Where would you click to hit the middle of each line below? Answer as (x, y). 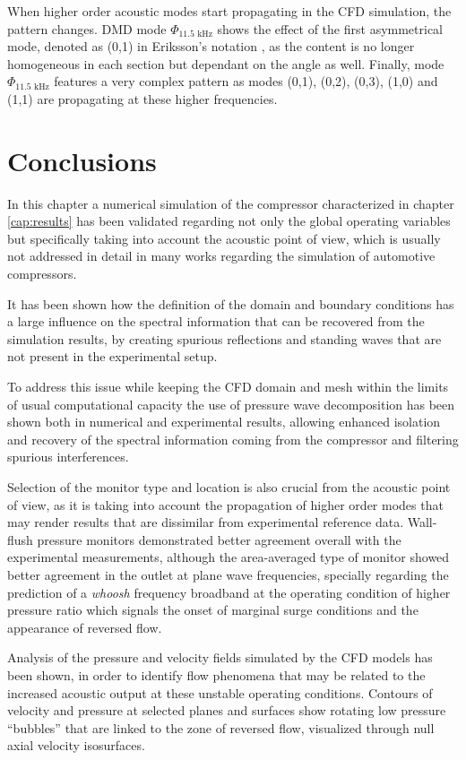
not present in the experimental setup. (112, 356)
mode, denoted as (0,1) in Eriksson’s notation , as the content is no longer (211, 46)
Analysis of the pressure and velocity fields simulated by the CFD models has (220, 657)
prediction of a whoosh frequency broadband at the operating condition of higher (229, 592)
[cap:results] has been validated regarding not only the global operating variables (229, 221)
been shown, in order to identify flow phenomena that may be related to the (216, 674)
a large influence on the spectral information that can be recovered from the (216, 321)
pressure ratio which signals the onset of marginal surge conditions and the (213, 610)
